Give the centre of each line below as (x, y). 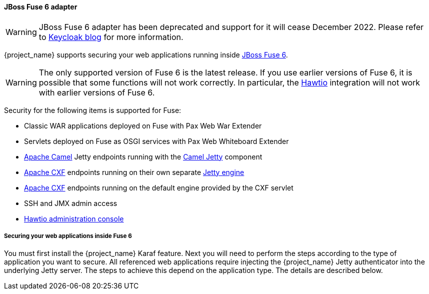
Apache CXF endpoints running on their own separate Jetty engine (134, 172)
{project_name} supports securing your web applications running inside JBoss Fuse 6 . (146, 54)
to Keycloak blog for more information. (111, 37)
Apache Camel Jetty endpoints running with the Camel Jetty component (143, 156)
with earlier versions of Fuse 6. (97, 92)
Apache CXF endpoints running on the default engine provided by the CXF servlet (159, 187)
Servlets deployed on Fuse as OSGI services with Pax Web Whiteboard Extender (156, 141)
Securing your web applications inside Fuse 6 (68, 236)
